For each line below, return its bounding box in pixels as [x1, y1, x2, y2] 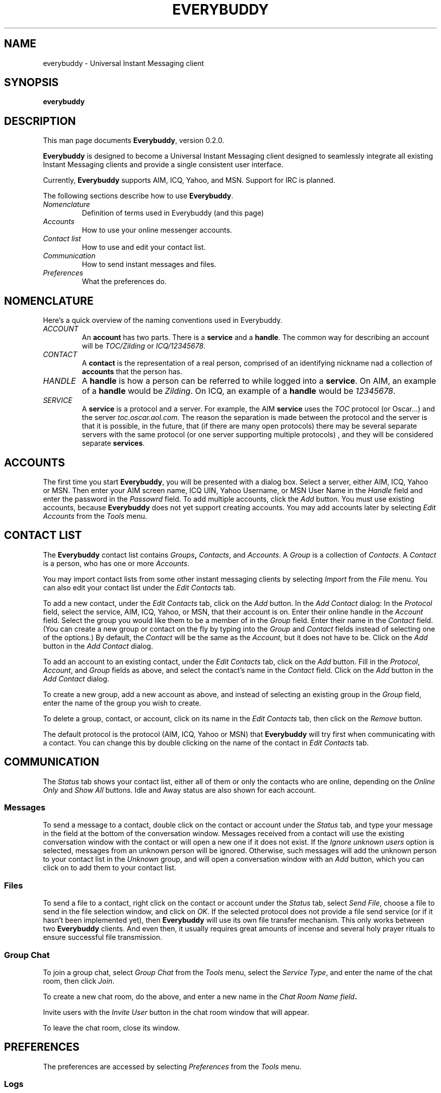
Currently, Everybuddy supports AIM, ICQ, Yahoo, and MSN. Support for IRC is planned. [43, 176, 335, 185]
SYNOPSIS [4, 76, 59, 89]
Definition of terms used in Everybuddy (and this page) [82, 209, 264, 218]
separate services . [82, 439, 145, 448]
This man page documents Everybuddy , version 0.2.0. [43, 136, 225, 145]
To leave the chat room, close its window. [43, 1023, 180, 1032]
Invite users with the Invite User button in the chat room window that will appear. [43, 1007, 310, 1016]
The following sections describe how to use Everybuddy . [43, 191, 234, 200]
